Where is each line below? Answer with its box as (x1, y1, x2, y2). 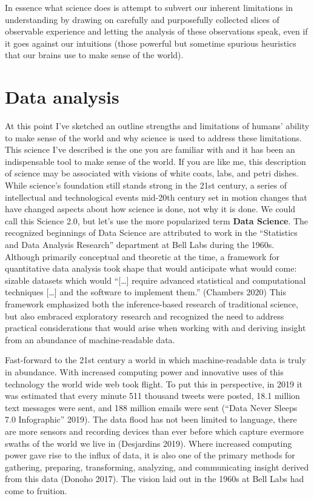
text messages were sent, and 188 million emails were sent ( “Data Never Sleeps (5, 401, 298, 414)
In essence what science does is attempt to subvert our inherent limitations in (5, 1, 293, 13)
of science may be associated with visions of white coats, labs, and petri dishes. (5, 167, 299, 179)
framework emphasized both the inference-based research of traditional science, (5, 298, 298, 310)
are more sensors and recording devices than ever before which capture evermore (5, 424, 304, 437)
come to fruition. (5, 484, 67, 497)
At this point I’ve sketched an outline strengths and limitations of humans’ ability (5, 119, 310, 132)
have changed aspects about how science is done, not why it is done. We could (5, 203, 296, 215)
